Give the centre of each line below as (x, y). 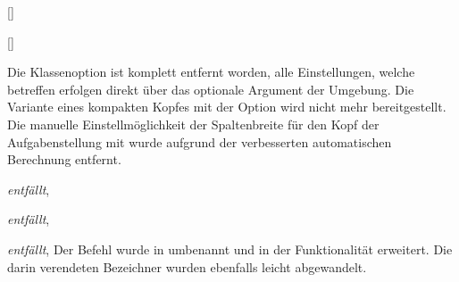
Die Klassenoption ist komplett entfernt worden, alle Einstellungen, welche (211, 72)
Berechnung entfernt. (64, 159)
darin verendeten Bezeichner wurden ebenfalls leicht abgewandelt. (187, 266)
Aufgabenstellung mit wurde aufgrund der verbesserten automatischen (200, 141)
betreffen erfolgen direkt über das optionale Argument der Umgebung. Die (211, 89)
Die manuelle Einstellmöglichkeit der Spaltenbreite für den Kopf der (193, 124)
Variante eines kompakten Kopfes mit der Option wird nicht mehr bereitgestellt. (227, 107)
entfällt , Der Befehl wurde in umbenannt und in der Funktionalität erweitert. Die (230, 249)
